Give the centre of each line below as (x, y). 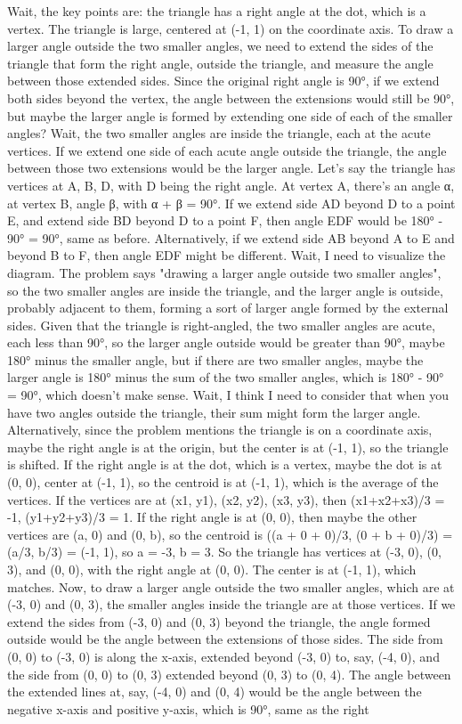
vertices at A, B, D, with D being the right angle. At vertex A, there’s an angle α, (231, 185)
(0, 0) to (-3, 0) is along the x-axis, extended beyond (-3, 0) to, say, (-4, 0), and (223, 656)
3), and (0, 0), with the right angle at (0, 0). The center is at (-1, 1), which (212, 569)
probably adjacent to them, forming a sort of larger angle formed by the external (228, 308)
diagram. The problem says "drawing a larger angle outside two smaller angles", (224, 272)
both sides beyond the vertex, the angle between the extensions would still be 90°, (231, 98)
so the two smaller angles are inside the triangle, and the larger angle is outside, (225, 290)
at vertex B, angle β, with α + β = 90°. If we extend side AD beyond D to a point (231, 203)
